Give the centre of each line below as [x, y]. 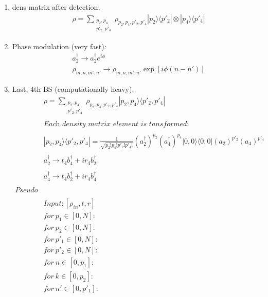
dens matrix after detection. [56, 7]
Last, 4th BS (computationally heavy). [73, 89]
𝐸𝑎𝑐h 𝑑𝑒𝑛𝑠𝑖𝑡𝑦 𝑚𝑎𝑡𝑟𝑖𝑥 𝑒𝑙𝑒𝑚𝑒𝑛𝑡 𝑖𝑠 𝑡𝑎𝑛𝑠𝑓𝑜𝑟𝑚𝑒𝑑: [116, 124]
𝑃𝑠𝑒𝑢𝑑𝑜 [26, 190]
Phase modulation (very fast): [59, 46]
